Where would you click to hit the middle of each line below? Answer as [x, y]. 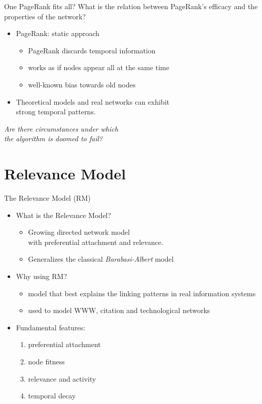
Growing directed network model [79, 232]
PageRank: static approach [58, 33]
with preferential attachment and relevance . [96, 242]
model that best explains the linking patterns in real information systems [142, 293]
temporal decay [52, 396]
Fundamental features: [51, 327]
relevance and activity [62, 378]
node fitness [46, 361]
